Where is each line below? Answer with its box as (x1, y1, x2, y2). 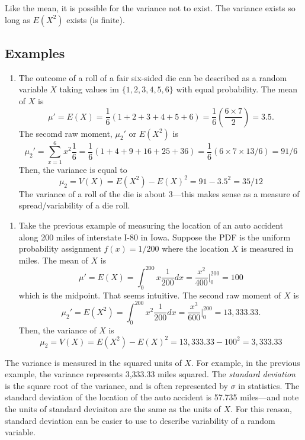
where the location (162, 242, 229, 255)
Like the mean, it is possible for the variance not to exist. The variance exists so (5, 2, 296, 14)
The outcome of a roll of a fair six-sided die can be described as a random (18, 71, 287, 83)
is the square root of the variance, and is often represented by (5, 379, 228, 391)
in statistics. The (238, 379, 300, 391)
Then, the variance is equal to (18, 163, 127, 175)
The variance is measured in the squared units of (5, 356, 182, 368)
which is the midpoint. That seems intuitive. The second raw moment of (18, 288, 281, 301)
